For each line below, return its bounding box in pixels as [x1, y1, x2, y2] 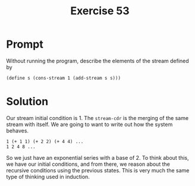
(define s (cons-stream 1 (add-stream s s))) [6, 75, 121, 81]
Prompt [6, 37, 43, 51]
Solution [6, 95, 49, 108]
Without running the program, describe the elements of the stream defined [6, 57, 189, 64]
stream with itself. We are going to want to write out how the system [6, 121, 173, 128]
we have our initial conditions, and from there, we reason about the [6, 160, 171, 168]
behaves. [6, 127, 29, 134]
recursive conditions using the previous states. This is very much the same [6, 166, 190, 174]
